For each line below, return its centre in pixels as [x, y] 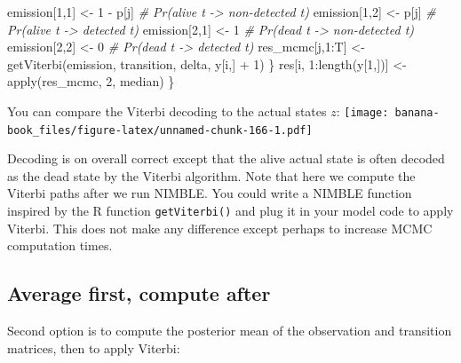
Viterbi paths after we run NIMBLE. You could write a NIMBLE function [210, 193]
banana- [417, 112]
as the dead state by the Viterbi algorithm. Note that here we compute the [211, 175]
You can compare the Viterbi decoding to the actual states [167, 110]
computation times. [60, 245]
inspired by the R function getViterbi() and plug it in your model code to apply [230, 211]
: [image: [362, 110]
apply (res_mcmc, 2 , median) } [91, 81]
